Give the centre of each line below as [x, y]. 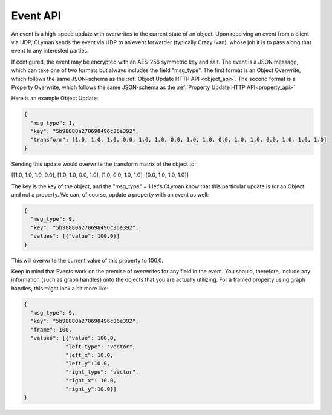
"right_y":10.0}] [91, 389]
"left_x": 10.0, [90, 355]
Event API [36, 16]
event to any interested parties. [50, 51]
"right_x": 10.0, [91, 381]
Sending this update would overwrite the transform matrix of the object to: [104, 164]
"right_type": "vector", [102, 372]
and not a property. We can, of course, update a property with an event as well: [110, 194]
